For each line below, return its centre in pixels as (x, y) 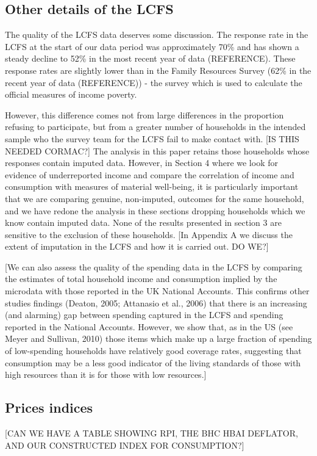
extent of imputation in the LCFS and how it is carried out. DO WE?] (137, 246)
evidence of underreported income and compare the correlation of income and (150, 174)
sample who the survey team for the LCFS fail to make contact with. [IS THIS (152, 138)
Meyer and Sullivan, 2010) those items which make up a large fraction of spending (158, 338)
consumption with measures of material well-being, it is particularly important (152, 186)
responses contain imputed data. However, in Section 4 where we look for (141, 163)
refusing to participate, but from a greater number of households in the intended (155, 127)
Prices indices (49, 407)
